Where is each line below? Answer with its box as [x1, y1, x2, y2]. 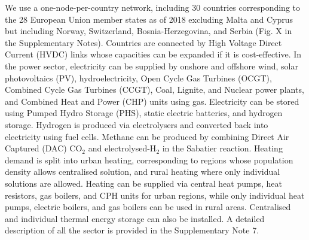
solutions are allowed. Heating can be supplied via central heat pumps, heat [5, 177, 282, 189]
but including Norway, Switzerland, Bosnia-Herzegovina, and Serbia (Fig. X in [5, 25, 292, 37]
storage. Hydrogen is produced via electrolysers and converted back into [5, 118, 268, 130]
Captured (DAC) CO [5, 142, 82, 154]
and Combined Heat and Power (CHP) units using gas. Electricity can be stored [5, 95, 299, 107]
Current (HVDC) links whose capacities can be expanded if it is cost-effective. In [5, 48, 302, 60]
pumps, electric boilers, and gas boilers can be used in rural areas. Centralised [5, 200, 291, 213]
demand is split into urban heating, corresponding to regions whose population [5, 153, 293, 166]
